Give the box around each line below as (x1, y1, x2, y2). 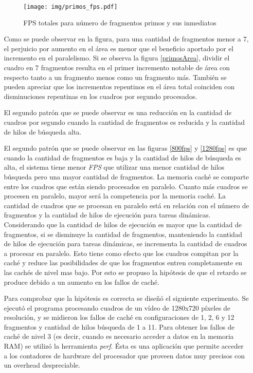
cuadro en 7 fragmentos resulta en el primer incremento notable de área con (4, 62, 230, 73)
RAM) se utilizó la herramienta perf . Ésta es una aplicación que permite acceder (4, 341, 244, 351)
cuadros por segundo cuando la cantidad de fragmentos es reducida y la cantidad (4, 117, 245, 127)
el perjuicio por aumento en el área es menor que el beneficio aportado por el (4, 43, 234, 53)
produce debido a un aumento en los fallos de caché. (4, 276, 160, 287)
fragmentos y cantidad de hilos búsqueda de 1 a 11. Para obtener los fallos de (4, 321, 235, 332)
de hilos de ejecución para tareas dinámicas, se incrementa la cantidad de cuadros (4, 238, 247, 249)
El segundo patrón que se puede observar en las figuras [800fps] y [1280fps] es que (4, 143, 247, 153)
